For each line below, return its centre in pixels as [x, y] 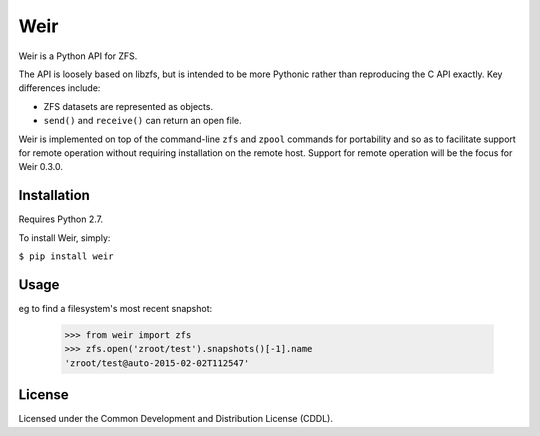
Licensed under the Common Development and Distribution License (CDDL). [176, 419]
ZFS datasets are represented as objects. [128, 106]
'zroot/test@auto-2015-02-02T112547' [157, 363]
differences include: [59, 88]
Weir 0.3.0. [41, 167]
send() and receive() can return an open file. [142, 121]
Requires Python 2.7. [61, 219]
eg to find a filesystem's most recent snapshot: [115, 308]
